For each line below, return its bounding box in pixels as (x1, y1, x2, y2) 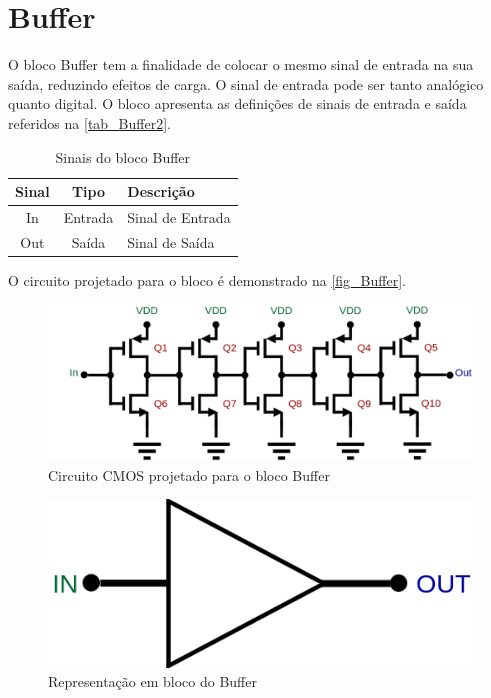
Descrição (127, 181, 195, 202)
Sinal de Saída (127, 231, 215, 252)
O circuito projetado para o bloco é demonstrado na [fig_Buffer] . (8, 269, 406, 290)
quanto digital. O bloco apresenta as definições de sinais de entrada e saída (8, 93, 467, 114)
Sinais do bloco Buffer (55, 146, 191, 167)
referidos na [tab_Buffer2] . (8, 112, 171, 133)
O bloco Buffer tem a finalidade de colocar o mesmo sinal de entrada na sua (8, 54, 474, 75)
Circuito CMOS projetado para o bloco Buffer (48, 464, 330, 485)
